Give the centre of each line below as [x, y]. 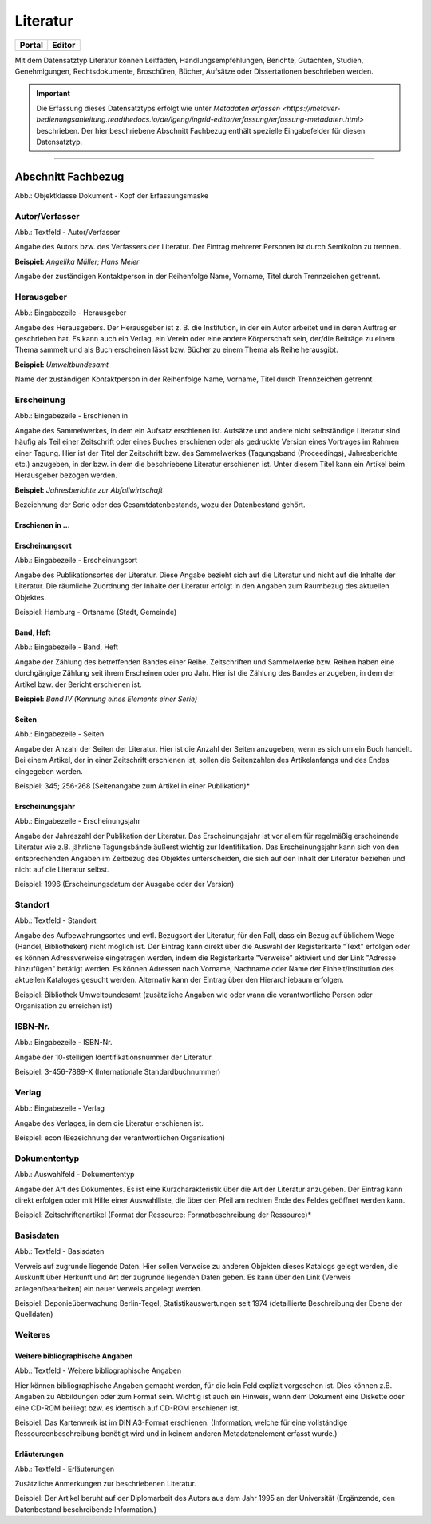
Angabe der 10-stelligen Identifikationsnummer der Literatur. [114, 1057]
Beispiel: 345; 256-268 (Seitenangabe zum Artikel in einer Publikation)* [132, 786]
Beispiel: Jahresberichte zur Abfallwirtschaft [89, 490]
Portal [32, 45]
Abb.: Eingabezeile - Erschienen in [71, 416]
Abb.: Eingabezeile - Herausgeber [71, 313]
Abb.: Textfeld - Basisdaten [59, 1251]
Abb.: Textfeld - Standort [55, 920]
